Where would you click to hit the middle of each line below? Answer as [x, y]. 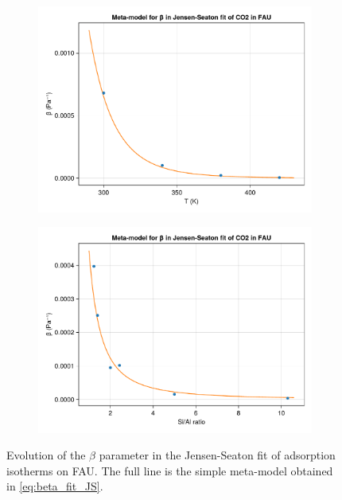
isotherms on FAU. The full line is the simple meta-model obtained [170, 470]
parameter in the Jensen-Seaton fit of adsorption [217, 455]
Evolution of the [46, 455]
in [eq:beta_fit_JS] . [55, 486]
